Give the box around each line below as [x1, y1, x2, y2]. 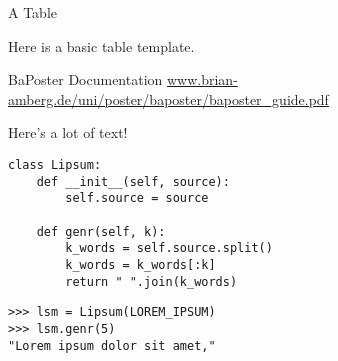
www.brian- [166, 69, 238, 90]
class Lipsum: [8, 157, 102, 172]
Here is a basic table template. [8, 35, 195, 56]
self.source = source [65, 191, 209, 206]
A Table [8, 2, 57, 22]
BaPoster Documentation [8, 69, 163, 90]
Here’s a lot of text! [8, 122, 128, 143]
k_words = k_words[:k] [65, 257, 216, 272]
